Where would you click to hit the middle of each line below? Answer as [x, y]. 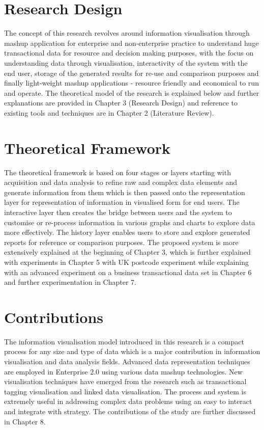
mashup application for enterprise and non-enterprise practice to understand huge [131, 43]
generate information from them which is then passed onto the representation [125, 192]
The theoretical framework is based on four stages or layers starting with [118, 172]
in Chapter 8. [25, 421]
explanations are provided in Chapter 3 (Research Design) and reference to [121, 103]
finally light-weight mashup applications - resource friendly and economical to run [131, 83]
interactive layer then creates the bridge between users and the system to [118, 212]
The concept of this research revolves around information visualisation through [127, 33]
